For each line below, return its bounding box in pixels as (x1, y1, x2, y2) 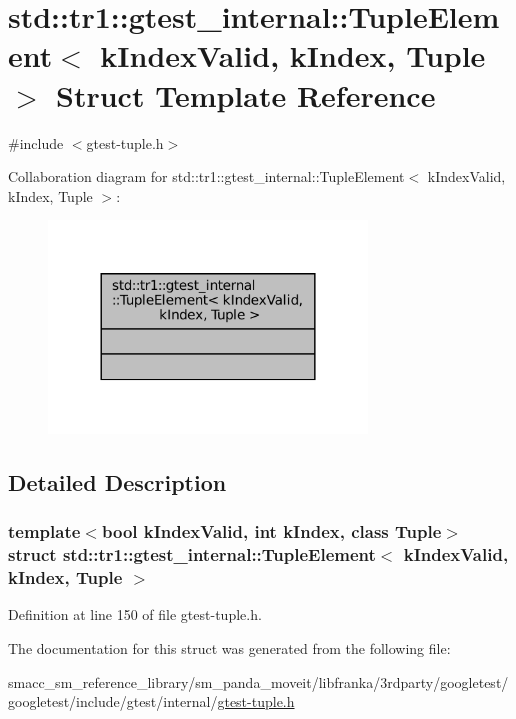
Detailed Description (8, 467, 227, 497)
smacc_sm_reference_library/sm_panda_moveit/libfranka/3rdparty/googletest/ (8, 671, 509, 692)
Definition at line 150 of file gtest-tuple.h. (8, 604, 262, 625)
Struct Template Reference (56, 74, 436, 115)
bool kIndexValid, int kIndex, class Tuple (101, 519, 442, 544)
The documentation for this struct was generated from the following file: (8, 638, 451, 659)
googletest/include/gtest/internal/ (8, 691, 218, 712)
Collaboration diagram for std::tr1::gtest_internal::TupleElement (8, 166, 405, 187)
